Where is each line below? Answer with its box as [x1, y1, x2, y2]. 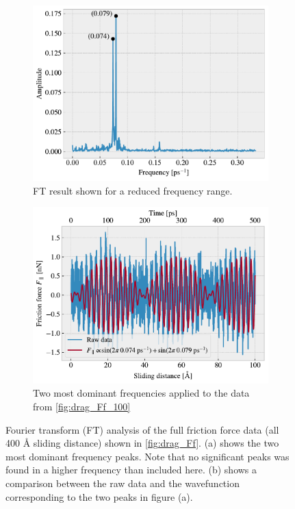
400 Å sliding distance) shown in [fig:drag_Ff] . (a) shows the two [5, 436, 279, 450]
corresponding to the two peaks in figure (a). [5, 489, 193, 504]
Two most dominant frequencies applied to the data [33, 386, 250, 400]
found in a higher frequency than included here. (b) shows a [5, 462, 257, 477]
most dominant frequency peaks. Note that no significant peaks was [5, 449, 290, 463]
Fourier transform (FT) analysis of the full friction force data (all [5, 422, 279, 436]
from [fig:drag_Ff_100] [33, 399, 131, 414]
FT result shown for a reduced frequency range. [33, 183, 233, 197]
